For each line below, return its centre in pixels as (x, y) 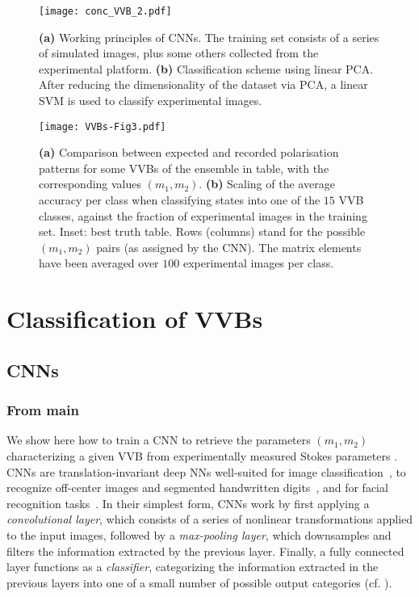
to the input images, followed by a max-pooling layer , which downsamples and (199, 534)
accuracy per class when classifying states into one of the (180, 200)
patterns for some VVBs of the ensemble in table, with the (184, 168)
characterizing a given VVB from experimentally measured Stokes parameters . (202, 456)
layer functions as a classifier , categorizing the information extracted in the (193, 567)
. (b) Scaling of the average (267, 184)
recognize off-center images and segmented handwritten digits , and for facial (197, 488)
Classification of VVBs (135, 319)
